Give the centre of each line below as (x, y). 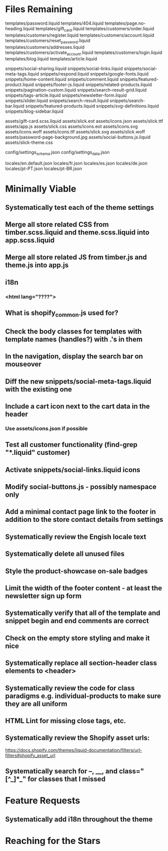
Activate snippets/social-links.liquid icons (73, 470)
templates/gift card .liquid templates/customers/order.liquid (95, 29)
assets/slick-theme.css (29, 142)
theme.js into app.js (37, 265)
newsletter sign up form (43, 596)
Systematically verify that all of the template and (83, 613)
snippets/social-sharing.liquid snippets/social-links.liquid (64, 68)
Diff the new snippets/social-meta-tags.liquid (78, 381)
